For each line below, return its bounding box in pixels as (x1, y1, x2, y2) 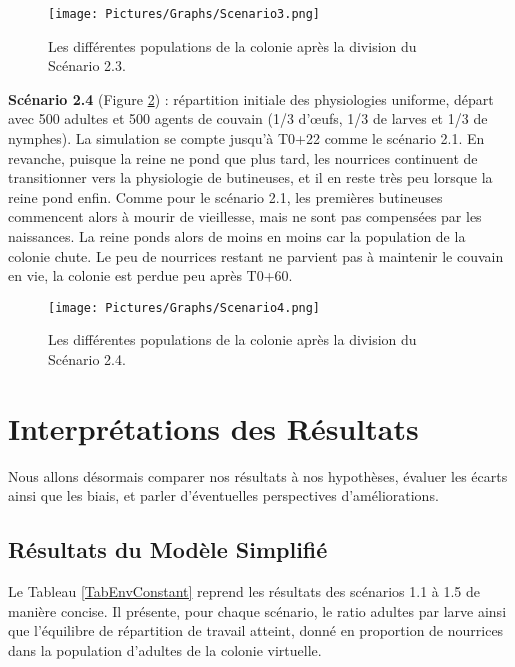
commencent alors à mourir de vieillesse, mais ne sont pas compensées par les (8, 206, 482, 227)
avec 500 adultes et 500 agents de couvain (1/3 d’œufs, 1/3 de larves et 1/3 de (8, 108, 488, 129)
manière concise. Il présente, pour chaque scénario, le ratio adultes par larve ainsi (8, 600, 507, 621)
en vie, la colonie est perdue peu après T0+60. (8, 265, 293, 286)
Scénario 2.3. (48, 55, 126, 76)
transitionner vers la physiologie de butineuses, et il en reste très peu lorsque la (8, 167, 493, 188)
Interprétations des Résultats (8, 407, 419, 448)
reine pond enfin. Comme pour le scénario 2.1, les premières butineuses (8, 186, 443, 207)
